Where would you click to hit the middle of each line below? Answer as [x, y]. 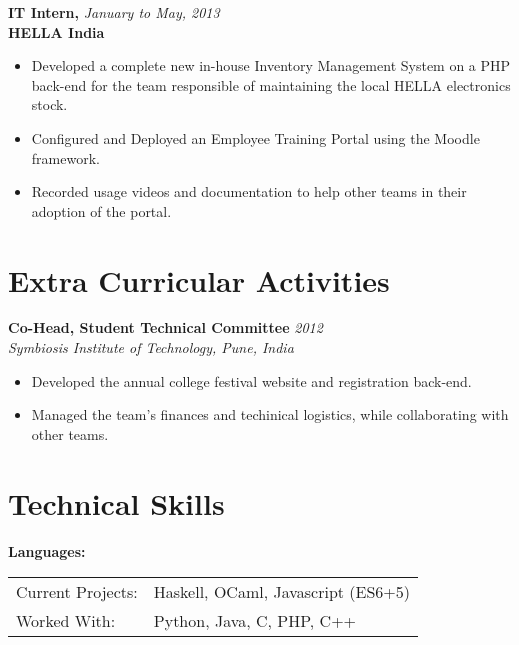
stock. [49, 104]
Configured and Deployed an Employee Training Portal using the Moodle [255, 137]
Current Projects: [77, 592]
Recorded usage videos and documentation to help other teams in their [249, 191]
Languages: [47, 550]
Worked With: [66, 621]
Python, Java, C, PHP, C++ [255, 621]
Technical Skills [116, 502]
